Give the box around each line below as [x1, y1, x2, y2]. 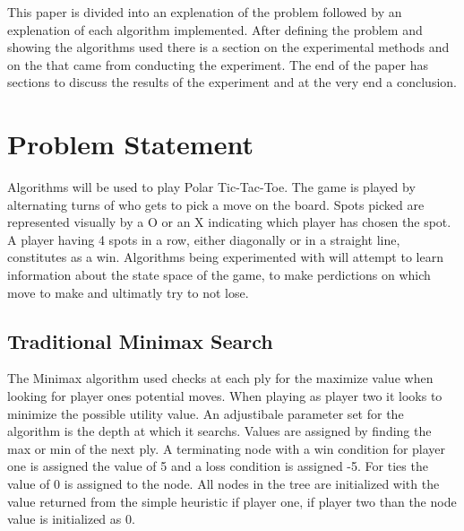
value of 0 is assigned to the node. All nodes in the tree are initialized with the [7, 474, 440, 493]
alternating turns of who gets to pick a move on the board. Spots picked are [7, 195, 425, 213]
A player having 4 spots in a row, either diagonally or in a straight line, [7, 230, 400, 248]
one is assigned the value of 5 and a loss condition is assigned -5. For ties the [7, 457, 428, 475]
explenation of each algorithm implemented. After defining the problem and [7, 20, 423, 39]
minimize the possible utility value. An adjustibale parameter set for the [7, 404, 404, 422]
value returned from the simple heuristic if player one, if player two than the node [7, 492, 457, 510]
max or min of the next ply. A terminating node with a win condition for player [7, 439, 446, 457]
